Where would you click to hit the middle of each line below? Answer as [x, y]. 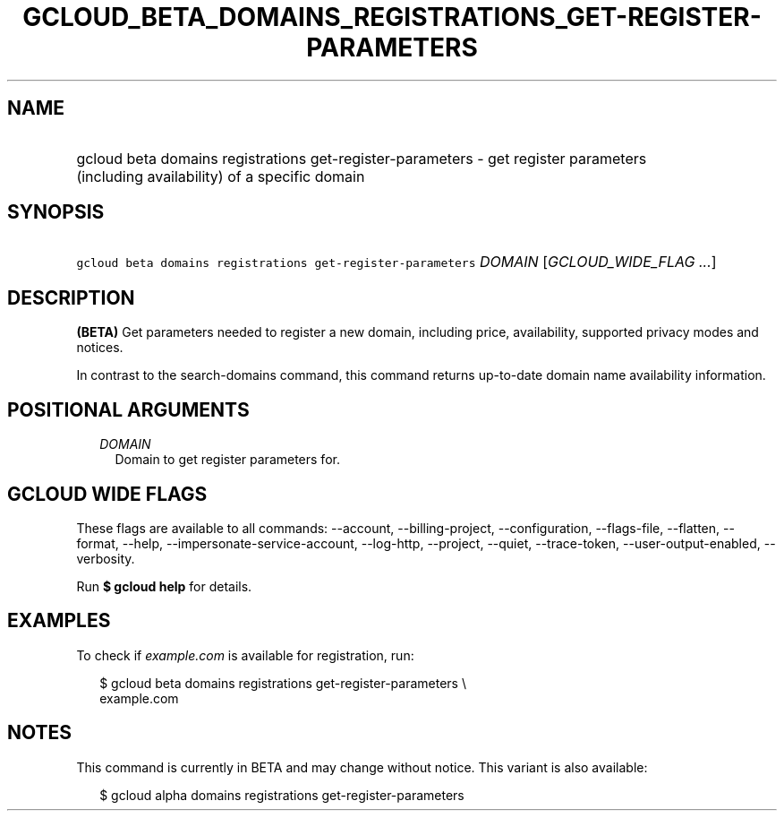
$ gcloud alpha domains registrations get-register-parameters [282, 795]
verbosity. [106, 558]
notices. [100, 348]
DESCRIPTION [71, 297]
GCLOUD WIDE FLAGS [107, 494]
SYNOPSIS [56, 212]
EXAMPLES [59, 621]
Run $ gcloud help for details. [164, 586]
